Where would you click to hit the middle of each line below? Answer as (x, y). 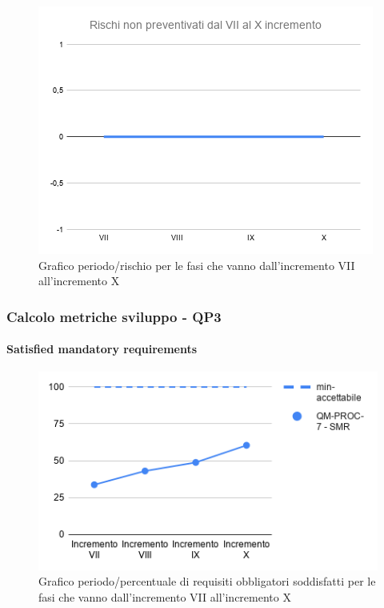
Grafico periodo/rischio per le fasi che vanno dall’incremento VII (197, 265)
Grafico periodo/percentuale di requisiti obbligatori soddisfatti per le (207, 581)
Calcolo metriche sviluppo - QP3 (114, 316)
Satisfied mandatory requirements (102, 349)
